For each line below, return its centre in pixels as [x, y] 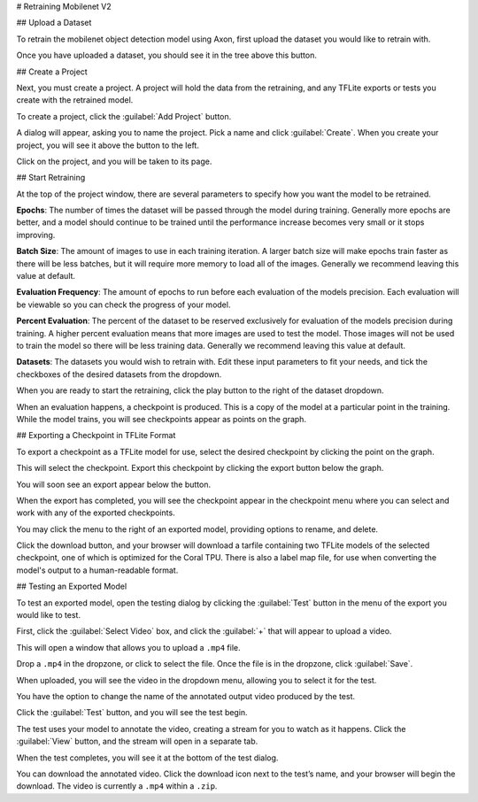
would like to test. [49, 615]
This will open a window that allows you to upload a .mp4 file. [128, 647]
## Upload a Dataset [54, 23]
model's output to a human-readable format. [97, 570]
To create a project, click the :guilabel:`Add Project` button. [124, 116]
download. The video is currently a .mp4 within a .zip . [117, 786]
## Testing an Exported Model [72, 586]
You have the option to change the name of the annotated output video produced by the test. [186, 696]
